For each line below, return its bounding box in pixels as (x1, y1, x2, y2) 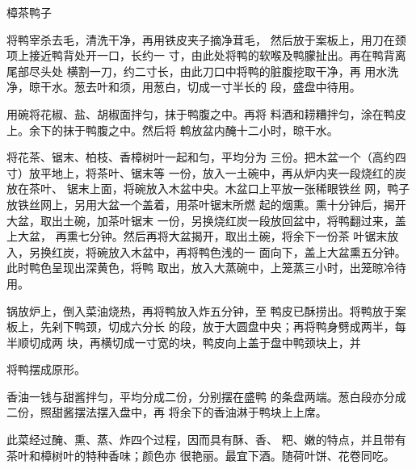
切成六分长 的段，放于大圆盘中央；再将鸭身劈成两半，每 (107, 318, 406, 335)
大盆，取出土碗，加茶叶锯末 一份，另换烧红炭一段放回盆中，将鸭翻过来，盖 (6, 211, 406, 228)
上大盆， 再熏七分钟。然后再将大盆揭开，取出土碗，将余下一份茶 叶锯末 (6, 228, 388, 245)
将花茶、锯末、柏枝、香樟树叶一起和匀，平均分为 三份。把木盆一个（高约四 (6, 149, 406, 165)
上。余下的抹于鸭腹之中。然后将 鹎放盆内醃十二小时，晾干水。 (6, 121, 338, 138)
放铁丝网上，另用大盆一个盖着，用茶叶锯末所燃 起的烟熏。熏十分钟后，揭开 (6, 195, 406, 212)
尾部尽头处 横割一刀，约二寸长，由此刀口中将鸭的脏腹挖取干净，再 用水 (6, 62, 388, 79)
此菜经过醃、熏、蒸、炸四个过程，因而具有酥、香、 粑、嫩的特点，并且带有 (6, 431, 406, 448)
